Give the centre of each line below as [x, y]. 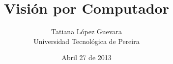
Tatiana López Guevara [86, 32]
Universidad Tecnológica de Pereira [86, 41]
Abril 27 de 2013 [86, 57]
